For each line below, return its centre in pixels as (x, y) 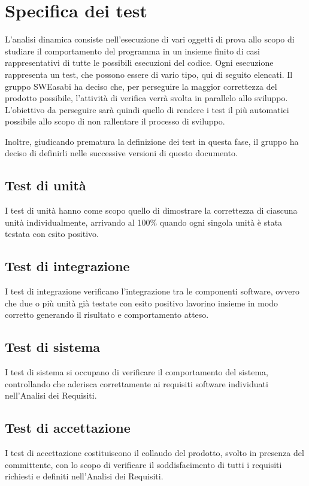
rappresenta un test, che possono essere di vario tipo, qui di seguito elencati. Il (149, 74)
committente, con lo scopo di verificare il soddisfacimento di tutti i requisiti (143, 464)
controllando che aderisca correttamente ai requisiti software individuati (137, 383)
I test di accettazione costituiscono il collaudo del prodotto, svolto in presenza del (154, 453)
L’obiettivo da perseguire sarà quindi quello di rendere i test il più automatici (147, 109)
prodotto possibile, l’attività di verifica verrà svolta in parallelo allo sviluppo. (146, 98)
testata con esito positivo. (52, 234)
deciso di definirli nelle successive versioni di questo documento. (122, 153)
